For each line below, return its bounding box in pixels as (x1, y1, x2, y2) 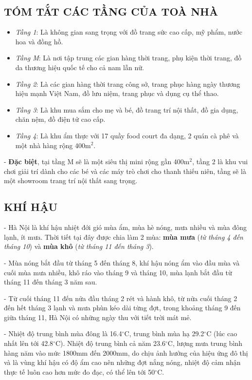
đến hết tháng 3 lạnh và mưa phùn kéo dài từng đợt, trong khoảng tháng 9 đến (4, 303, 241, 313)
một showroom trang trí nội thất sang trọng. (4, 175, 138, 186)
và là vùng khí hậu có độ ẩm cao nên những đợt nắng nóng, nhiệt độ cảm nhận (4, 357, 241, 367)
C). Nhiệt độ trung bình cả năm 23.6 (55, 338, 165, 348)
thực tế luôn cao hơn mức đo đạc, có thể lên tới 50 (4, 366, 155, 377)
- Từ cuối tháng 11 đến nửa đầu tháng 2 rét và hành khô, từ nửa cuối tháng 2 (4, 293, 237, 303)
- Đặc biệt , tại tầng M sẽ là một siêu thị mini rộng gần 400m (4, 156, 190, 167)
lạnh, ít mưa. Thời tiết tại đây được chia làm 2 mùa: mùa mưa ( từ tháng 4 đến (4, 231, 243, 242)
